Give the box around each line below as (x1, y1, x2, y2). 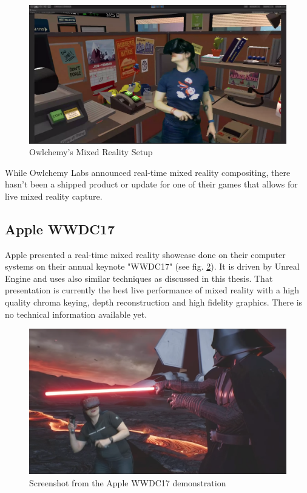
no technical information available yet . (5, 307, 147, 320)
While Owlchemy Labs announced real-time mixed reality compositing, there (5, 166, 291, 178)
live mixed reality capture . (5, 189, 103, 202)
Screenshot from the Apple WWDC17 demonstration (29, 476, 226, 489)
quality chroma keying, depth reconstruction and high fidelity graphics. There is (5, 296, 303, 309)
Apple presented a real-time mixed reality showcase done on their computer (5, 248, 286, 260)
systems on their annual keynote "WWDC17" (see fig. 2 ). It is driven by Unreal (5, 260, 300, 273)
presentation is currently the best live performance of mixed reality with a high (5, 284, 300, 296)
